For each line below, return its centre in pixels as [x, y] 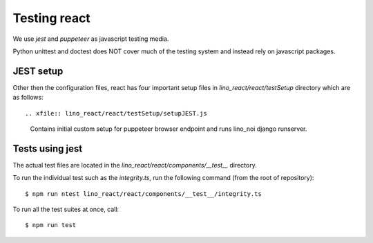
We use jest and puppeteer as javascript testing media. [91, 39]
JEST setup [38, 71]
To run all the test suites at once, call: [66, 209]
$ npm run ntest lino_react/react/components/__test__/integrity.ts [143, 193]
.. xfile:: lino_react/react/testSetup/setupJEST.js [116, 113]
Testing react [52, 18]
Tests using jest [48, 148]
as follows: [28, 98]
